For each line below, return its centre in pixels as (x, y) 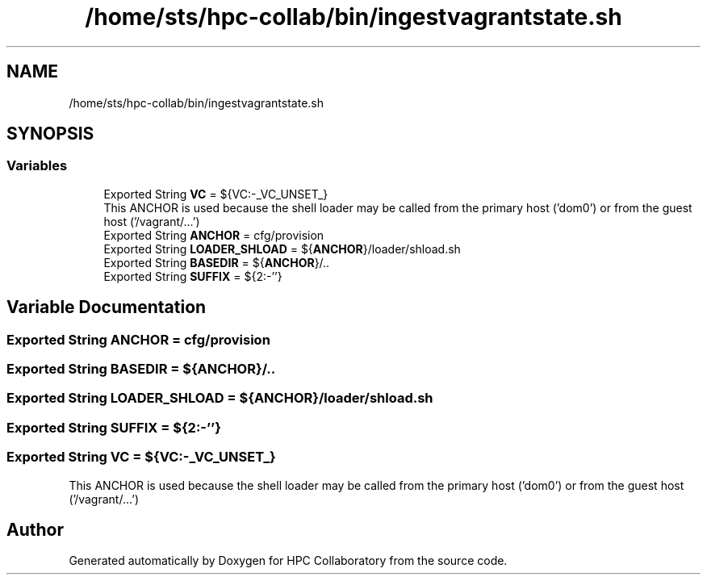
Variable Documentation (107, 307)
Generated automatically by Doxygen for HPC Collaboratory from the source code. (288, 561)
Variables (37, 166)
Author (35, 529)
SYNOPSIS (50, 134)
